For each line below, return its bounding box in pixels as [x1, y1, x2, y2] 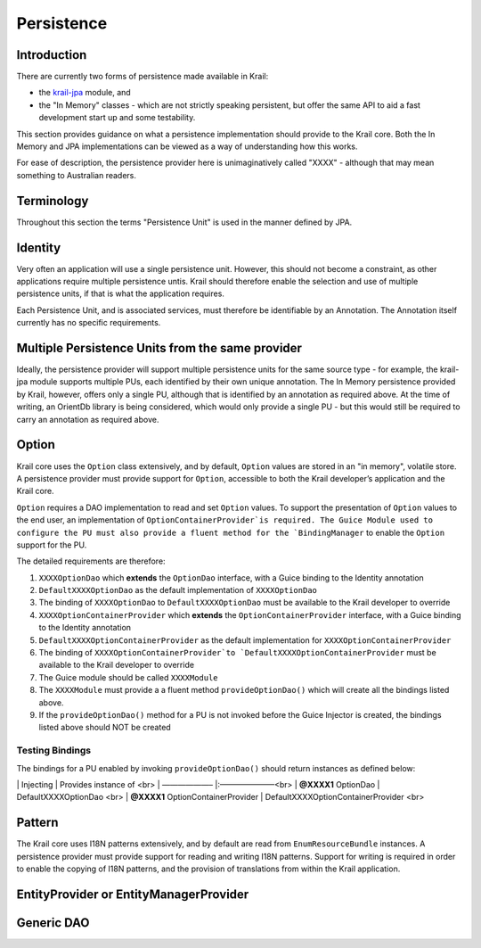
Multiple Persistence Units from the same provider [16, 340, 303, 356]
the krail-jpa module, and [38, 87, 131, 98]
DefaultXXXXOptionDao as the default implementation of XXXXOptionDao [38, 585, 318, 596]
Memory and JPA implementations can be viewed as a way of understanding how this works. [16, 141, 358, 152]
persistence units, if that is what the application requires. [16, 288, 224, 299]
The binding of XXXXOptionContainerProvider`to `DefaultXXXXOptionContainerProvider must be [38, 647, 436, 658]
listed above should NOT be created [38, 722, 171, 733]
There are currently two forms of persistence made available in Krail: [16, 71, 269, 82]
